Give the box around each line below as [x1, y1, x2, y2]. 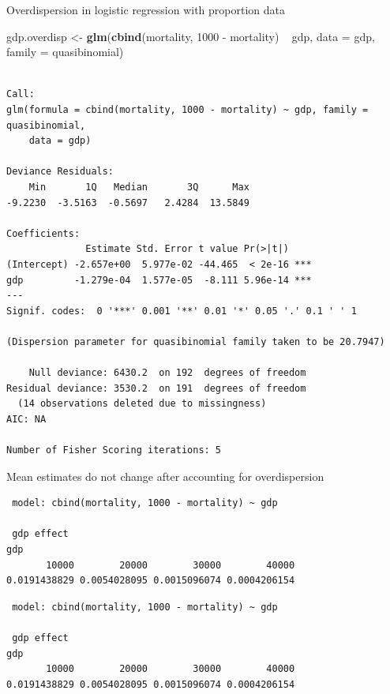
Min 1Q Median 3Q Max [28, 181, 249, 193]
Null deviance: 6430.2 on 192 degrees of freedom [28, 367, 306, 379]
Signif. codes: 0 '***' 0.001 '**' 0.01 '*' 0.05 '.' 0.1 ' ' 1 [6, 305, 357, 317]
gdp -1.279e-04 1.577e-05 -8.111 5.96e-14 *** [6, 274, 312, 286]
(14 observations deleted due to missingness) [17, 398, 267, 410]
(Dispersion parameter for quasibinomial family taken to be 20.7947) [6, 336, 385, 347]
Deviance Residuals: [6, 166, 114, 178]
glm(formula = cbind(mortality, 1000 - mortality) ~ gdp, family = [6, 103, 369, 115]
